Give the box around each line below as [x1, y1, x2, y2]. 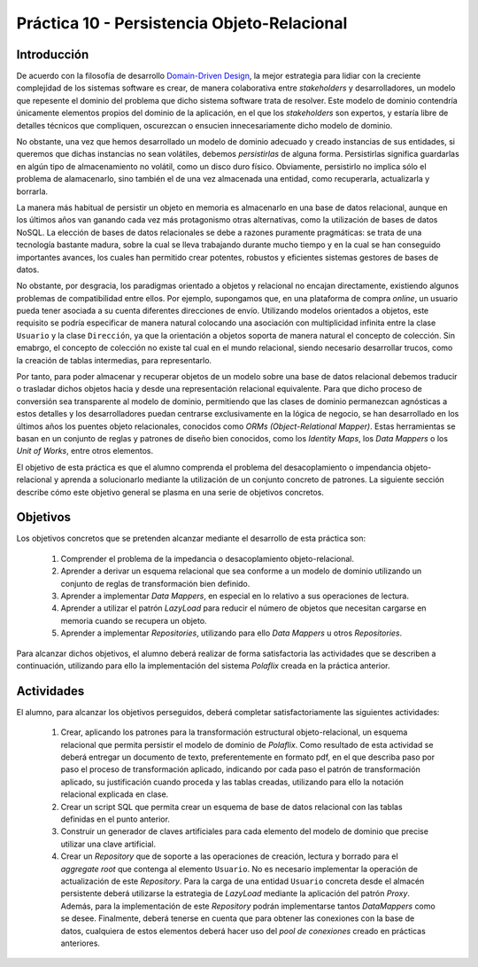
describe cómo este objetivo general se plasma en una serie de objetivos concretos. [16, 487, 325, 497]
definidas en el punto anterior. [60, 814, 170, 824]
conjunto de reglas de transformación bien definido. [60, 578, 251, 589]
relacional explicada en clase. [60, 789, 169, 799]
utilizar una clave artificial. [60, 838, 157, 849]
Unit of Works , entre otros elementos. [16, 446, 154, 456]
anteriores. [60, 938, 101, 948]
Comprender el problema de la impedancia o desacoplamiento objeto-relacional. [60, 553, 354, 564]
